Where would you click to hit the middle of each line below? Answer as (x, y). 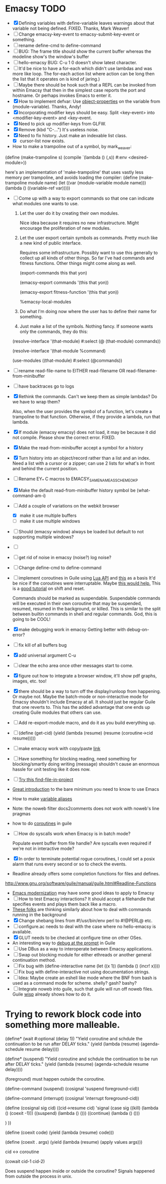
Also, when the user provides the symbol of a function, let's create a (82, 411)
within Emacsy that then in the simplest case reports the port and (79, 90)
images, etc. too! (29, 681)
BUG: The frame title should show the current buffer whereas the (85, 51)
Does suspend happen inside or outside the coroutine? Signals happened (80, 1171)
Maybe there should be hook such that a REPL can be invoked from (87, 85)
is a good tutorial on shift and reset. (49, 588)
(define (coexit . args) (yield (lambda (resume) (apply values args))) (74, 1142)
